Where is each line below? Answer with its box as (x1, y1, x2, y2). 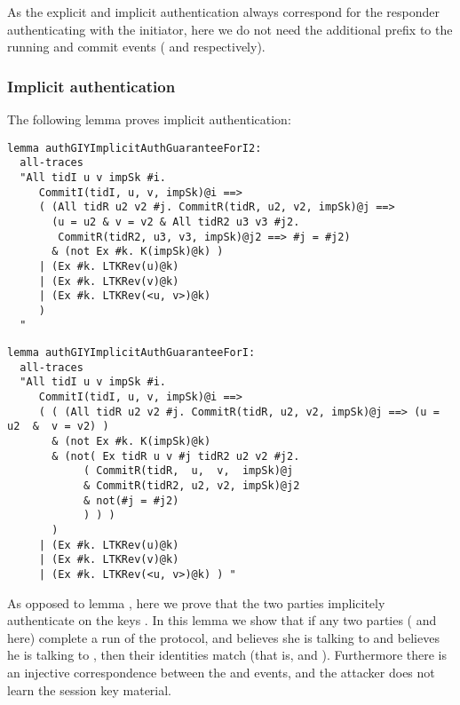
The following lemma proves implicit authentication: (7, 110, 291, 128)
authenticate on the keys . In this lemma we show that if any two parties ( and (7, 611, 437, 630)
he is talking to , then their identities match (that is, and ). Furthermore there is (7, 646, 447, 664)
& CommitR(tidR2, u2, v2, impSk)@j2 (83, 479, 300, 493)
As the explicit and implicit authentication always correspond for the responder (7, 3, 440, 20)
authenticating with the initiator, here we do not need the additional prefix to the (7, 20, 453, 38)
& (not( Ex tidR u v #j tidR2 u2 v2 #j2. (52, 449, 300, 463)
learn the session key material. (7, 680, 172, 699)
